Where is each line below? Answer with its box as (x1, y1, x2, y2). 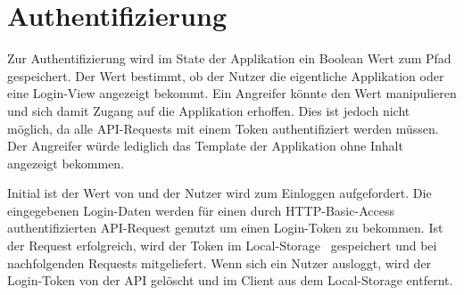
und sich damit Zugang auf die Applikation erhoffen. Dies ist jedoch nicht (7, 101, 410, 119)
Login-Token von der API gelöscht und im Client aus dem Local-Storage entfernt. (7, 271, 453, 290)
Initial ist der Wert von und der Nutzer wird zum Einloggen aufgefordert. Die (7, 184, 432, 202)
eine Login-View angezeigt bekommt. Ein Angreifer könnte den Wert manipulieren (7, 84, 457, 102)
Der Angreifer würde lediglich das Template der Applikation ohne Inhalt (7, 136, 403, 155)
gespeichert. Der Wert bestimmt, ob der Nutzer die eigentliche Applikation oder (7, 66, 444, 85)
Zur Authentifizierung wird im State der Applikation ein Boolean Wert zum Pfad (7, 49, 452, 68)
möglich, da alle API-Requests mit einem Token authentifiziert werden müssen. (7, 119, 439, 137)
